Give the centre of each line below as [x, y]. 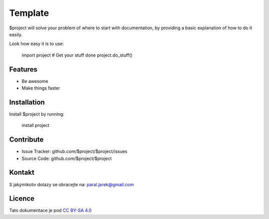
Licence [22, 199]
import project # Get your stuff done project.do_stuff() [77, 55]
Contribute [26, 140]
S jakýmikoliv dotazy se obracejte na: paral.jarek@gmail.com [71, 184]
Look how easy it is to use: [37, 44]
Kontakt [22, 173]
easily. [16, 34]
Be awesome [35, 81]
